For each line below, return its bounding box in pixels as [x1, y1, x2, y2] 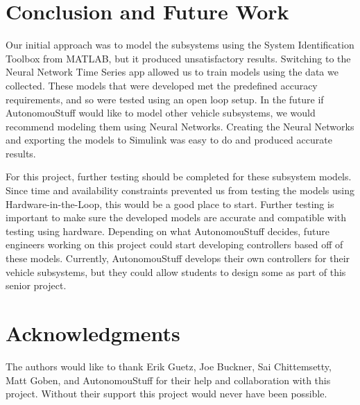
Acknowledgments [6, 319, 180, 347]
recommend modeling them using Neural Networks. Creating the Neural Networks [6, 119, 354, 133]
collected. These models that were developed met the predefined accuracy [6, 78, 318, 92]
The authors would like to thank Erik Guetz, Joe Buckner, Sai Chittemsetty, [6, 359, 332, 373]
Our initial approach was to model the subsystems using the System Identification [6, 37, 354, 52]
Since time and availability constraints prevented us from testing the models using [6, 183, 355, 198]
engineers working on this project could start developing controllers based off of [6, 237, 343, 252]
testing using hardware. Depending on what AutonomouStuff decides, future [6, 223, 329, 238]
